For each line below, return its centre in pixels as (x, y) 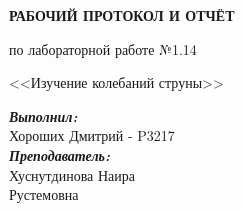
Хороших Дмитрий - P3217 (92, 135)
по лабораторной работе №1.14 (103, 48)
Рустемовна (44, 194)
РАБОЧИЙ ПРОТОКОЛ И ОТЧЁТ (122, 15)
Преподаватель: (59, 154)
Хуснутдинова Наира (72, 174)
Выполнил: (43, 115)
